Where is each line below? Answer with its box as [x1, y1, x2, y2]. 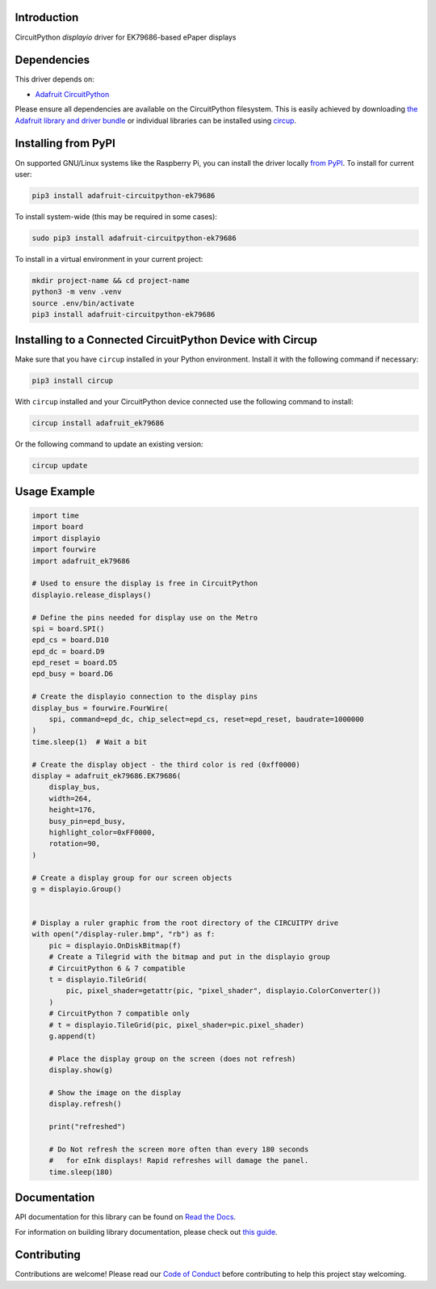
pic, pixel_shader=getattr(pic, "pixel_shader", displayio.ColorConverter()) [65, 987, 381, 995]
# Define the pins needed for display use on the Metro [31, 613, 258, 622]
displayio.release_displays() [31, 590, 152, 599]
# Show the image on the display [48, 1088, 182, 1097]
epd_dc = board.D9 [31, 647, 105, 656]
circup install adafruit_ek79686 [31, 419, 165, 428]
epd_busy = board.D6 [31, 670, 113, 678]
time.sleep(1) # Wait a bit [31, 737, 148, 746]
